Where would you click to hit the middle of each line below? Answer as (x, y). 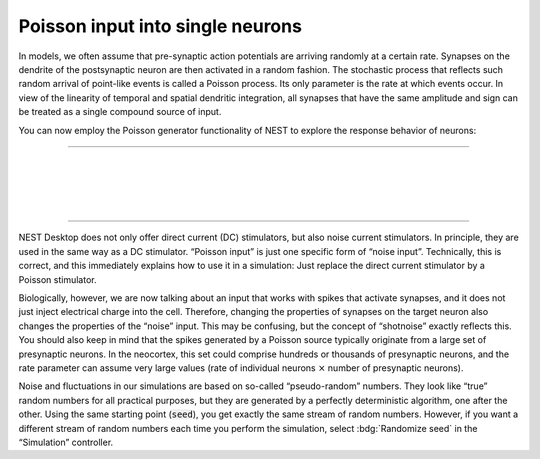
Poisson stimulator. (57, 279)
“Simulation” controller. (66, 442)
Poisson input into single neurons (160, 26)
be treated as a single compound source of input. (120, 112)
